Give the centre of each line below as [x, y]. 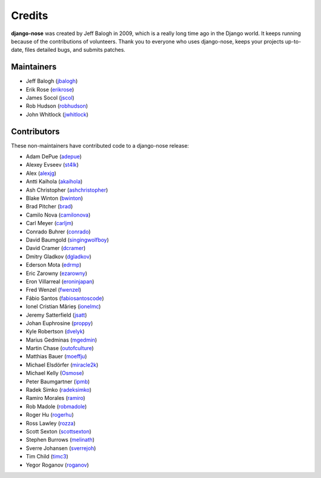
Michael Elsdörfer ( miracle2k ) [62, 365]
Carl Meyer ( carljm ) [50, 223]
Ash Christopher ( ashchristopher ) [67, 190]
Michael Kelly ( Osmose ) [55, 373]
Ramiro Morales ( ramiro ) [56, 398]
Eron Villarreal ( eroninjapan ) [60, 281]
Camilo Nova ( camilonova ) [58, 215]
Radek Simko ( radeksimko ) [59, 390]
